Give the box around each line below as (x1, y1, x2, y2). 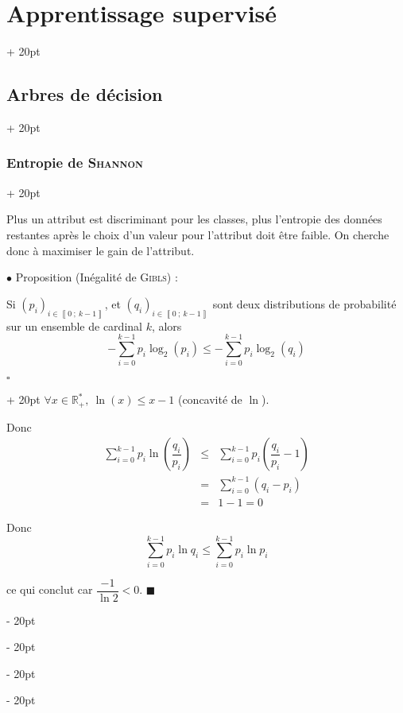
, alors (151, 317, 182, 334)
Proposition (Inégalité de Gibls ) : (15, 269, 178, 285)
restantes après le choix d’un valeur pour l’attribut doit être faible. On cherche (6, 226, 389, 242)
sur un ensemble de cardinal (6, 317, 142, 334)
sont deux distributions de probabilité (212, 295, 397, 312)
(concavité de (177, 391, 242, 408)
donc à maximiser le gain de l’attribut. (6, 242, 195, 258)
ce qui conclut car (6, 581, 93, 598)
